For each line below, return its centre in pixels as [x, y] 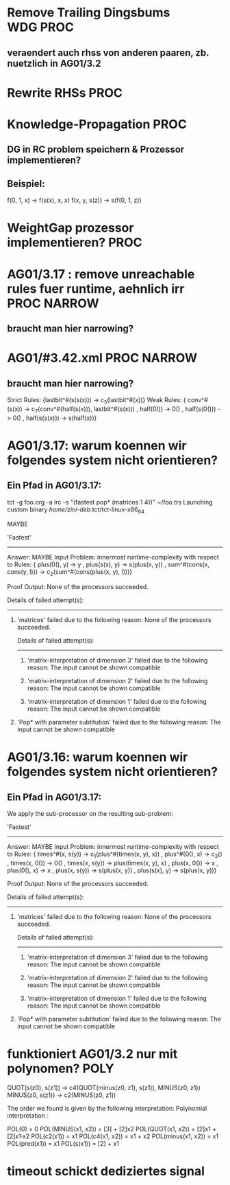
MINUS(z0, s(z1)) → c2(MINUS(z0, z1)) [62, 1095]
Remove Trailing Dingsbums [89, 13]
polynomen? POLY [61, 1068]
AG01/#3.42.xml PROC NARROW [102, 358]
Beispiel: [26, 184]
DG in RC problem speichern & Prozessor [96, 149]
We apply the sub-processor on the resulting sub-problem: [90, 814]
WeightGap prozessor [71, 228]
